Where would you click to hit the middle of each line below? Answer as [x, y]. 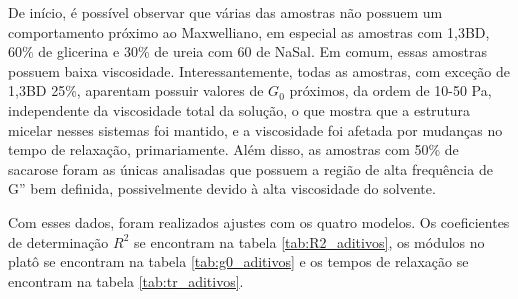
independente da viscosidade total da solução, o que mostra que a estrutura [239, 109]
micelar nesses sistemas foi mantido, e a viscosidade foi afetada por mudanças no [255, 129]
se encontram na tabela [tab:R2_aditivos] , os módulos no [309, 241]
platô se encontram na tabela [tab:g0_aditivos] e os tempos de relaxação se [238, 261]
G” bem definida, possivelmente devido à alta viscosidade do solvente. [222, 188]
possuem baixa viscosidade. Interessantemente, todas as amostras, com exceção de [259, 70]
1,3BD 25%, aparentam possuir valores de [136, 90]
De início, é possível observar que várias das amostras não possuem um [225, 12]
